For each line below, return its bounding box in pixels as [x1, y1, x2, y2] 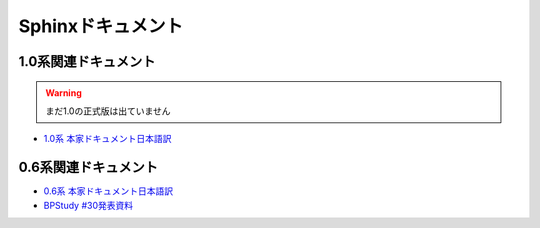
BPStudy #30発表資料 [43, 199, 134, 211]
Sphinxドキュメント [18, 15, 184, 37]
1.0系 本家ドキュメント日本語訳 [43, 133, 172, 145]
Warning [45, 86, 82, 99]
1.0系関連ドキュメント [18, 53, 156, 70]
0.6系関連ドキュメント [18, 159, 159, 176]
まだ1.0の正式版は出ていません [45, 105, 171, 117]
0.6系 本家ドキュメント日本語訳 [43, 185, 174, 197]
